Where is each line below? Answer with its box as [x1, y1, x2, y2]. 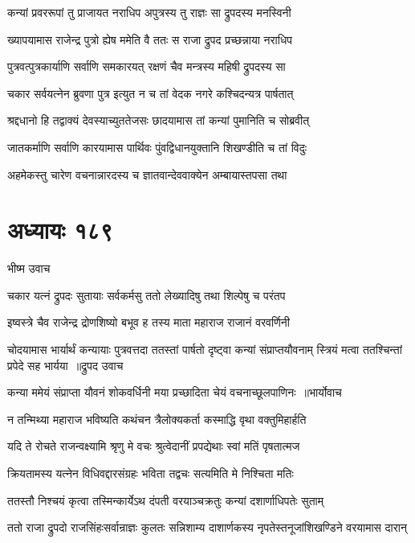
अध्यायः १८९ [7, 213, 113, 246]
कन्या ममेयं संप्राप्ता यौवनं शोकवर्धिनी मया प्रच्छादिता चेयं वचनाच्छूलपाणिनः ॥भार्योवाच [7, 384, 342, 401]
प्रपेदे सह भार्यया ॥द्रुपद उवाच [7, 356, 124, 373]
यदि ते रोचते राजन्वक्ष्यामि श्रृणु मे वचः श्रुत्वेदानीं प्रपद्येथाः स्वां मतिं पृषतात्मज [7, 438, 300, 455]
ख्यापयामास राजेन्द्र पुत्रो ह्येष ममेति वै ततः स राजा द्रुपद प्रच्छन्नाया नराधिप [7, 31, 292, 47]
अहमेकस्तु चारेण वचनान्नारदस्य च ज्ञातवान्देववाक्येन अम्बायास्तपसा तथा [7, 166, 287, 183]
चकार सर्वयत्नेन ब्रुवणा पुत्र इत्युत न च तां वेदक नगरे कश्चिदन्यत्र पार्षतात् [7, 84, 294, 101]
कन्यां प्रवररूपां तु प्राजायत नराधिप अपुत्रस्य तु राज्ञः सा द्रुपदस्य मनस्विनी [7, 4, 291, 20]
